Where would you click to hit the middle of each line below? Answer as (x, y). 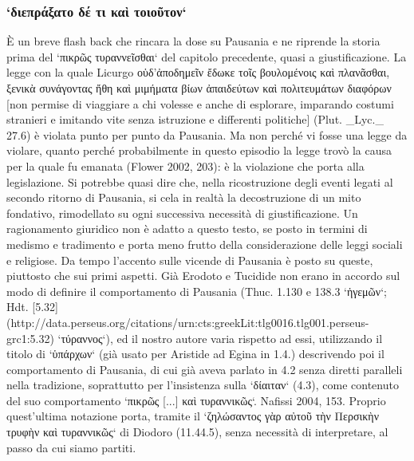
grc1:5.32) (30, 338)
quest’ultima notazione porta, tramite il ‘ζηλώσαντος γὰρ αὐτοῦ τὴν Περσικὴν (193, 416)
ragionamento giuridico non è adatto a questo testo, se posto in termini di (187, 229)
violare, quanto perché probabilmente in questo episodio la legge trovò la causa (199, 150)
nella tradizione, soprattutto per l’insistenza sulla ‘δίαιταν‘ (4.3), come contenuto (203, 385)
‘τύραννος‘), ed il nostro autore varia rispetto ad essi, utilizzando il (220, 338)
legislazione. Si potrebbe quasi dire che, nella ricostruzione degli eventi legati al (200, 181)
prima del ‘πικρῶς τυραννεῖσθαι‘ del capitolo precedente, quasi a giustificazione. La (207, 56)
